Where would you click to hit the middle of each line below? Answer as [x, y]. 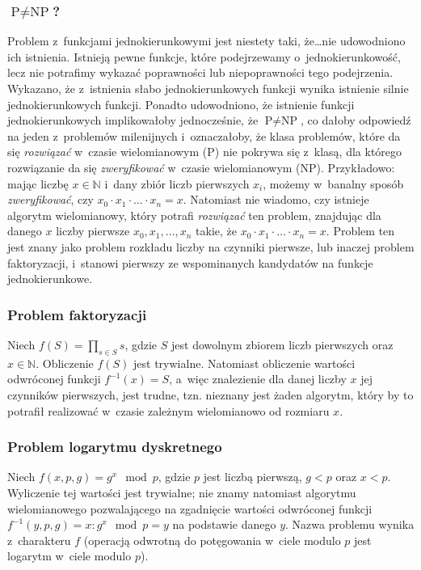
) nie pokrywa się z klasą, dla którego [308, 152]
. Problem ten [360, 231]
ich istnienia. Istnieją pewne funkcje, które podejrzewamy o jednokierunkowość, [204, 56]
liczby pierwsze [93, 231]
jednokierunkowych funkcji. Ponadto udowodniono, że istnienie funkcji [181, 104]
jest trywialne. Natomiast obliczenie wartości [244, 363]
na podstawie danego [224, 524]
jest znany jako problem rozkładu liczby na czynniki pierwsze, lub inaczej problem [211, 246]
